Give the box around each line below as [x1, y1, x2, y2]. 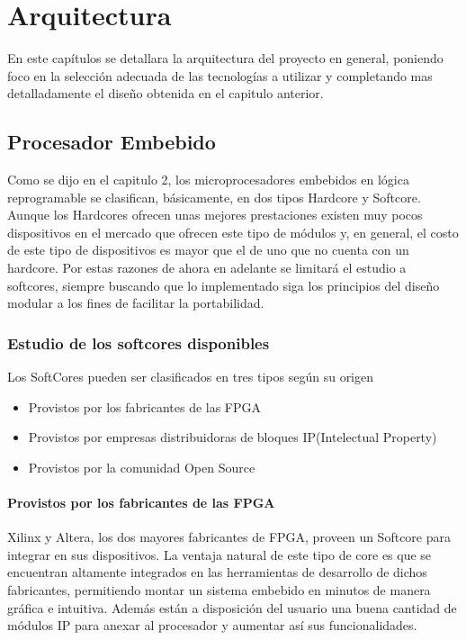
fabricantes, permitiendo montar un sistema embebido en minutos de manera [7, 581, 431, 599]
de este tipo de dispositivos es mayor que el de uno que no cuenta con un [7, 240, 409, 259]
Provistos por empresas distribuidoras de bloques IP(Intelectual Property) [28, 428, 437, 446]
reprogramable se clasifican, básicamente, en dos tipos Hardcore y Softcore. [7, 187, 421, 206]
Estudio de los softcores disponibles [7, 331, 270, 354]
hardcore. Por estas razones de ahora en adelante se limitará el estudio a [7, 258, 407, 277]
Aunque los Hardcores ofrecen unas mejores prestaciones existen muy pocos [7, 205, 423, 224]
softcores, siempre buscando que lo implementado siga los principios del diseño [7, 275, 440, 294]
